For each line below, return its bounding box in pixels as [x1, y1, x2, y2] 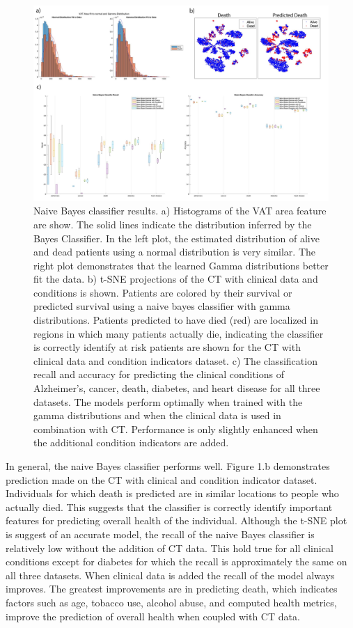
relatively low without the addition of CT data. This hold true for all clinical [6, 540, 334, 555]
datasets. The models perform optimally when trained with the [33, 394, 303, 409]
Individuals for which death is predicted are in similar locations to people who [6, 486, 339, 501]
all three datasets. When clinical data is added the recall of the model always [6, 567, 335, 582]
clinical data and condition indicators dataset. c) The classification [33, 353, 317, 368]
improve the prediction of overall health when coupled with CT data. [6, 609, 300, 623]
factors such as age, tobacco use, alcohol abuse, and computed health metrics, [6, 595, 337, 609]
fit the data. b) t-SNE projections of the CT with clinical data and [33, 272, 318, 286]
